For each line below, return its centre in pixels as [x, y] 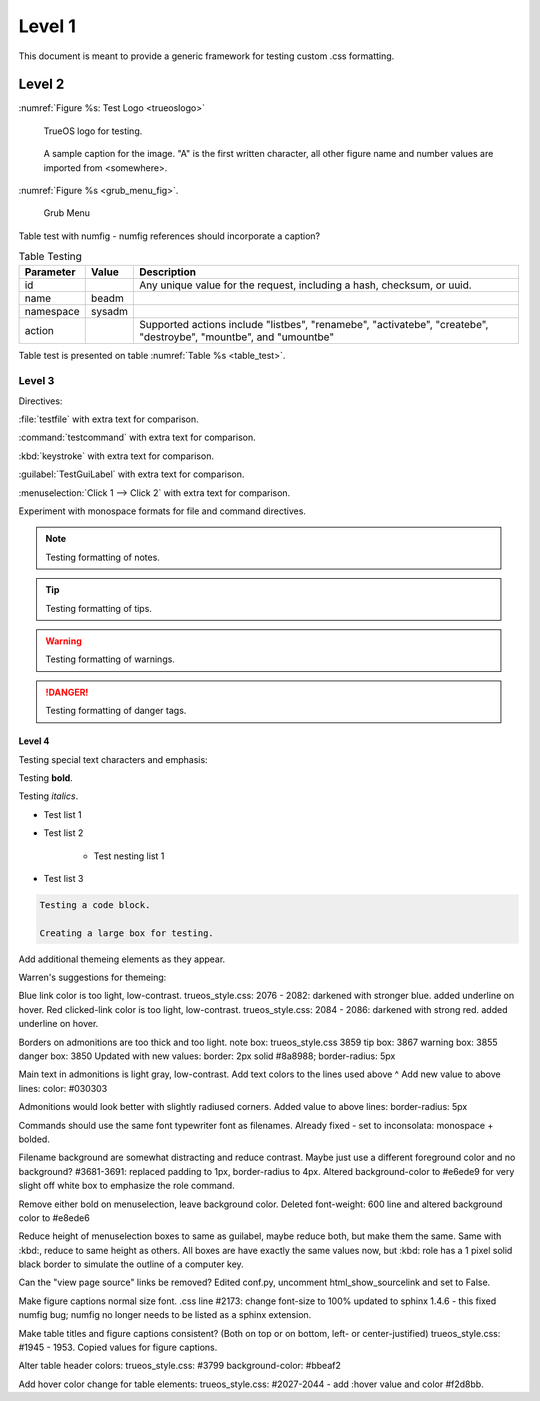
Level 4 [34, 741]
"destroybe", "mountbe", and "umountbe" [237, 337]
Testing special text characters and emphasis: [113, 759]
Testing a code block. [95, 904]
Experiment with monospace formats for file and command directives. [162, 511]
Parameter [50, 272]
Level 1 [47, 26]
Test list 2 [63, 833]
